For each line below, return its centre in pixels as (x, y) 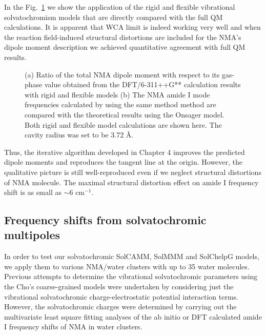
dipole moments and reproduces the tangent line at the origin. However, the (124, 162)
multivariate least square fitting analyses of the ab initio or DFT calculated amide (133, 316)
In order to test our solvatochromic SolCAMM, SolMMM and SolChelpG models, (132, 256)
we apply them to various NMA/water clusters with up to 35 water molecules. (127, 266)
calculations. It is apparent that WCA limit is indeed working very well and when (132, 27)
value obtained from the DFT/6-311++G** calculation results (142, 84)
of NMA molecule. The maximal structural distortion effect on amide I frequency (131, 182)
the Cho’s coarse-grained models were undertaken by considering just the (119, 287)
